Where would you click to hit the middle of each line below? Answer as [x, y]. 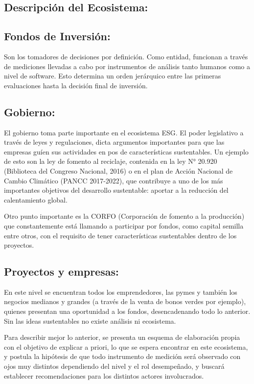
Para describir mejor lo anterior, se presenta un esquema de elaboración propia [122, 337]
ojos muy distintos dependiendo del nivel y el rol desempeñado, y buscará [114, 366]
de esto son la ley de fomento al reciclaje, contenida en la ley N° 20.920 [111, 161]
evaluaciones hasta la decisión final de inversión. [76, 85]
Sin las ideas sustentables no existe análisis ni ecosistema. [90, 320]
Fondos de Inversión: [57, 36]
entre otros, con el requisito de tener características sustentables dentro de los [120, 235]
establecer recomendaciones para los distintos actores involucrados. [104, 375]
